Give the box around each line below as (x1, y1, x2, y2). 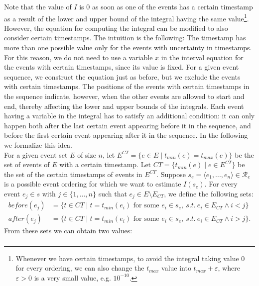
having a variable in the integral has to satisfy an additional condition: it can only (4, 110, 255, 121)
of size (77, 149, 96, 160)
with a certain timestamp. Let (59, 159, 151, 170)
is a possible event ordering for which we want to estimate (4, 179, 181, 189)
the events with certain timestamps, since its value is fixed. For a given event (4, 62, 239, 72)
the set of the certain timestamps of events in (4, 169, 142, 179)
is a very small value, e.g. (34, 272, 111, 283)
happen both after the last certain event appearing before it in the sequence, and (4, 120, 251, 130)
